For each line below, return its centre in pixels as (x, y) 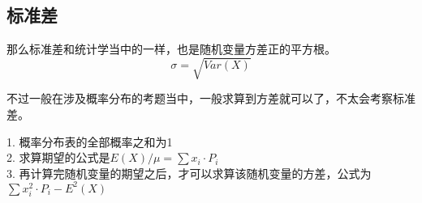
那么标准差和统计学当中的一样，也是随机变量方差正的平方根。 (171, 49)
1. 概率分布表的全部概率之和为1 (90, 141)
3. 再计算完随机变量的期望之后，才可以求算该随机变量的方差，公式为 (189, 173)
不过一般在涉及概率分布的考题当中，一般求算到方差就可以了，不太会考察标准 (211, 98)
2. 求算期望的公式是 (58, 157)
